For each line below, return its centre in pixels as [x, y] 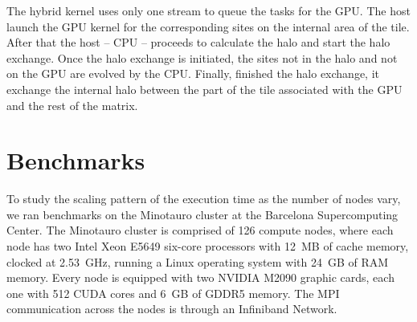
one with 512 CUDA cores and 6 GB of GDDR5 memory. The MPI [173, 293]
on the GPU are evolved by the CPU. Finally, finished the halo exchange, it [193, 73]
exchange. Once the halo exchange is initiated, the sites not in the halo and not [202, 57]
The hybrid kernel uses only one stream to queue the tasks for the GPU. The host [208, 10]
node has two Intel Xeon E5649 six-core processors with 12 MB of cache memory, [208, 246]
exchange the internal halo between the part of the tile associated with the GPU [204, 89]
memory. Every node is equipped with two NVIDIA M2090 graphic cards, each [200, 277]
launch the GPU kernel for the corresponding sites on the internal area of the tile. [208, 26]
